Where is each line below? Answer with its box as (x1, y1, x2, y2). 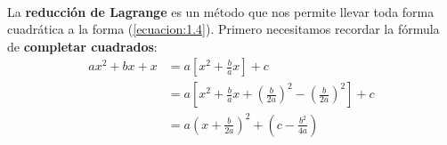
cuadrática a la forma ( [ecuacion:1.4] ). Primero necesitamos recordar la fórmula (7, 20, 440, 38)
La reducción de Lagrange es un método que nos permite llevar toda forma (7, 2, 435, 20)
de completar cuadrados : (7, 36, 158, 55)
